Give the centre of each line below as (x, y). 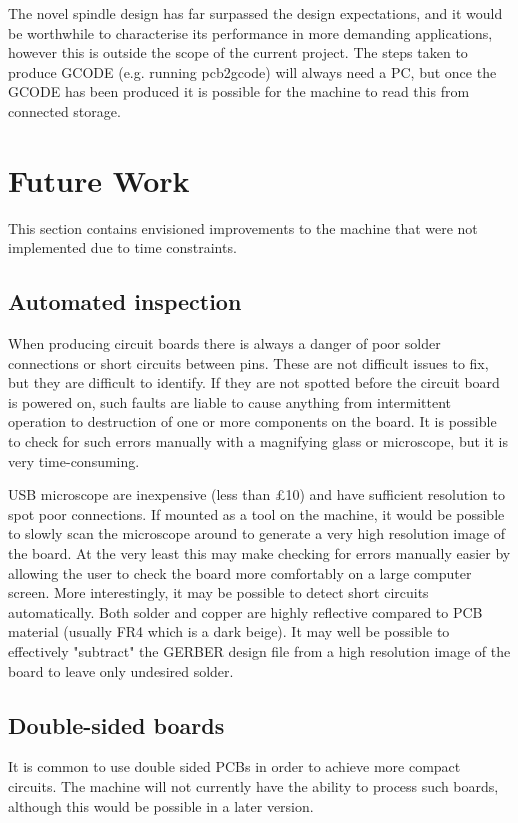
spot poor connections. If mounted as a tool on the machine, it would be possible (256, 513)
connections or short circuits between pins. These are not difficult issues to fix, (248, 362)
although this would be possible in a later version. (161, 805)
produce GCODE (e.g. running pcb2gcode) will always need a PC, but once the (252, 71)
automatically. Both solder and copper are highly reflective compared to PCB (245, 611)
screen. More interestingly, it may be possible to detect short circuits (218, 592)
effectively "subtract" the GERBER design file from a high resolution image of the (259, 650)
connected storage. (64, 110)
